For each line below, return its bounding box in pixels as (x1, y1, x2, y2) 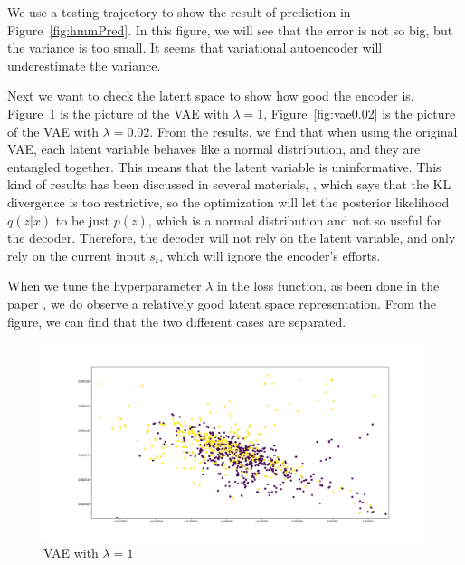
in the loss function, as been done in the (216, 276, 440, 295)
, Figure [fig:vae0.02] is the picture (263, 103, 456, 122)
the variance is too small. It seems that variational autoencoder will (7, 38, 383, 57)
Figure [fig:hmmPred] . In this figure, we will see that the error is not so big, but (7, 20, 453, 39)
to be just (55, 210, 110, 229)
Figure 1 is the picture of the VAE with (7, 103, 229, 122)
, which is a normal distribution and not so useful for (147, 210, 442, 229)
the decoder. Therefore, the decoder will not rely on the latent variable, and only (7, 228, 456, 247)
